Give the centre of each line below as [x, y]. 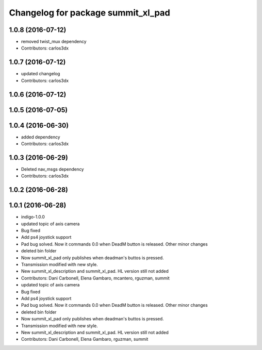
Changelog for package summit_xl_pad [90, 13]
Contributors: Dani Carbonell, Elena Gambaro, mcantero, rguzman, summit [95, 278]
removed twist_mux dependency [54, 42]
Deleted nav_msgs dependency [53, 169]
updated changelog [41, 74]
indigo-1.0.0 [33, 217]
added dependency [41, 137]
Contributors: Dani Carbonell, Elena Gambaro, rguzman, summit [85, 339]
